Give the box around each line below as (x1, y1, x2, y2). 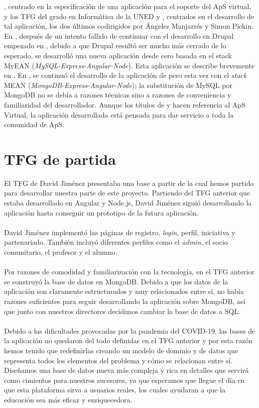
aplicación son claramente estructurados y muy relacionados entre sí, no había (4, 286, 244, 296)
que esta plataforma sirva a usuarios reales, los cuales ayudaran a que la (4, 384, 225, 395)
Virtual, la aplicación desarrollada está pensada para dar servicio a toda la (4, 109, 234, 120)
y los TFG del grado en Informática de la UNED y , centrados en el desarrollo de (4, 11, 254, 21)
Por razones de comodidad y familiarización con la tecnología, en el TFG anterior (4, 266, 254, 277)
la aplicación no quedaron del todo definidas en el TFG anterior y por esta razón (4, 335, 252, 346)
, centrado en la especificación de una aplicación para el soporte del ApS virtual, (4, 1, 251, 11)
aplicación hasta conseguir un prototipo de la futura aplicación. (4, 207, 199, 218)
